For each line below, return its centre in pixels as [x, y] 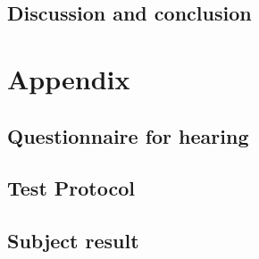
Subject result [73, 241]
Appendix [69, 78]
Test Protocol [71, 188]
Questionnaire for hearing [128, 135]
